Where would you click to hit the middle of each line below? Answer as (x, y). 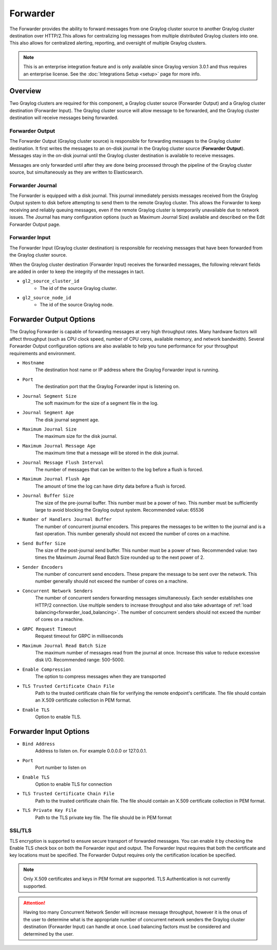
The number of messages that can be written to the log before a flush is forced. (119, 470)
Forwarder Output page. (35, 224)
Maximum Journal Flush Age (56, 479)
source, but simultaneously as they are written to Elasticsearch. (76, 172)
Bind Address (39, 744)
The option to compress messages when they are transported (101, 676)
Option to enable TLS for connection (74, 784)
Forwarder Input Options (50, 731)
